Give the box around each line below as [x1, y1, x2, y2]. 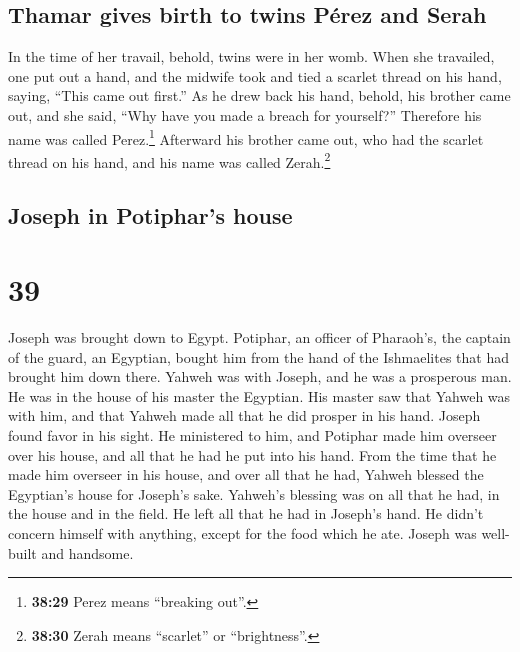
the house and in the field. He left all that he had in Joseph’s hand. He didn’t [8, 503, 484, 524]
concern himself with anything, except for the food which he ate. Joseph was [8, 522, 477, 543]
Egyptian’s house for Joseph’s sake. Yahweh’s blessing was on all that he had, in [8, 483, 500, 504]
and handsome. [41, 542, 134, 563]
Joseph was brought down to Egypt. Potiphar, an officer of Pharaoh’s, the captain [8, 326, 511, 347]
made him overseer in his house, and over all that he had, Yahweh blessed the [8, 464, 484, 485]
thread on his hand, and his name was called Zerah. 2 [8, 148, 331, 172]
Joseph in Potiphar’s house [8, 200, 293, 231]
